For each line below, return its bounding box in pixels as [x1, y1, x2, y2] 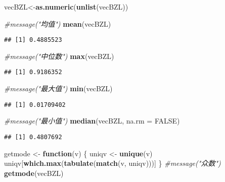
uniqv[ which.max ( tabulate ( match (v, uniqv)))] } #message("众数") [4, 158, 221, 168]
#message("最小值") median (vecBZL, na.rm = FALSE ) [4, 115, 180, 126]
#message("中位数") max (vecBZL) [4, 50, 114, 61]
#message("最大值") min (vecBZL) [4, 83, 113, 94]
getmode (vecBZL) [4, 167, 64, 178]
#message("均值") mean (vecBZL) [4, 18, 111, 29]
